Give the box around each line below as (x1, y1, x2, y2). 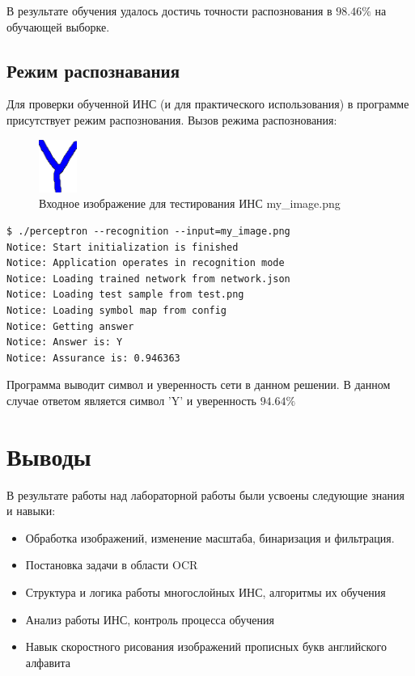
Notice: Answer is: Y (6, 336, 123, 349)
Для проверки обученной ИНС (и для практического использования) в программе (6, 95, 409, 112)
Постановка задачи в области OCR (25, 556, 198, 573)
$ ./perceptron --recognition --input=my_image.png (6, 226, 290, 238)
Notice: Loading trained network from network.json (6, 273, 290, 285)
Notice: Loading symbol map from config (6, 305, 227, 316)
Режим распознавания (6, 57, 180, 82)
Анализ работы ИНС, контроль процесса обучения (25, 611, 274, 627)
